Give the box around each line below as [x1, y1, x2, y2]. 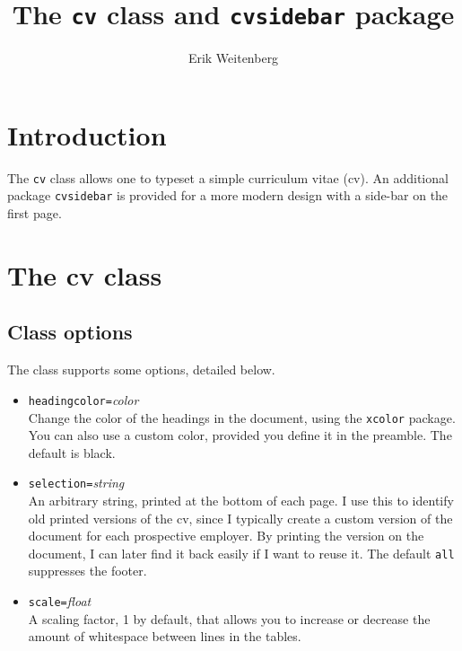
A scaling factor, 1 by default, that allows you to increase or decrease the [28, 609, 431, 628]
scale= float [28, 592, 92, 611]
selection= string [28, 473, 125, 492]
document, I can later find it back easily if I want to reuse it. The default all [28, 543, 455, 562]
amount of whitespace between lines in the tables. [28, 627, 301, 646]
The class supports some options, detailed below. [7, 360, 275, 379]
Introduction [7, 116, 167, 153]
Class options [7, 318, 133, 346]
